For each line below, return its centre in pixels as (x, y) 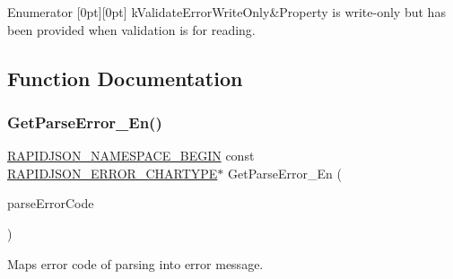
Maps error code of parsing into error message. (135, 263)
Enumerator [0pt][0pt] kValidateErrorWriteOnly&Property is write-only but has (226, 12)
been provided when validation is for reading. (131, 29)
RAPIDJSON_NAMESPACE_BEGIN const (131, 156)
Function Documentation (125, 78)
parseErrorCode (51, 203)
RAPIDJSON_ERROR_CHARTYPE (113, 173)
